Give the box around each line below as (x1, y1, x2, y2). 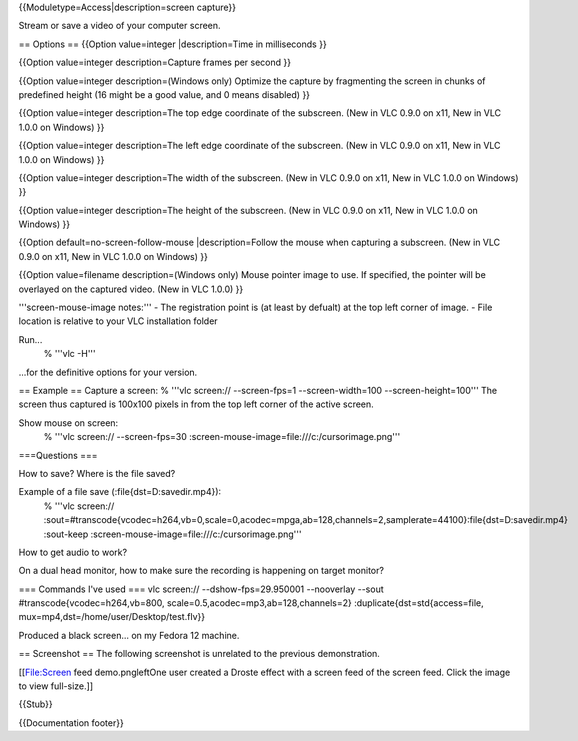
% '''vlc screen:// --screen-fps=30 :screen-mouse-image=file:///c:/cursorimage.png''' (43, 431, 401, 443)
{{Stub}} (18, 698, 54, 710)
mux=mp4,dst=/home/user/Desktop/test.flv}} (18, 611, 205, 623)
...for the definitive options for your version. (18, 366, 198, 378)
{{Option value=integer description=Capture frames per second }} (18, 56, 292, 69)
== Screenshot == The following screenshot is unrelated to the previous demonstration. (18, 648, 380, 660)
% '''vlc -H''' (43, 348, 96, 360)
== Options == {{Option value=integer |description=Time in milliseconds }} (18, 38, 327, 50)
